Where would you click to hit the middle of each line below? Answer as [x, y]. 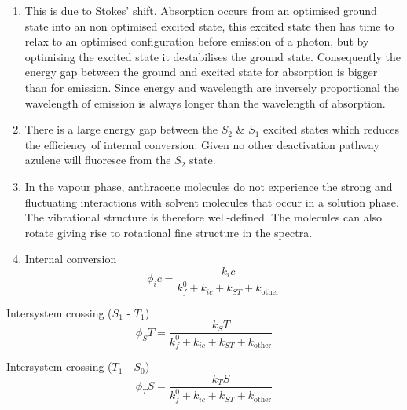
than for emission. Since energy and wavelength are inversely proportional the [212, 87]
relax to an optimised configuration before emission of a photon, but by [197, 41]
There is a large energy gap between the [121, 129]
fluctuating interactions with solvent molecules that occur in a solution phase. [212, 201]
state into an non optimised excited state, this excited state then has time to [209, 26]
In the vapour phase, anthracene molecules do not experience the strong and [209, 186]
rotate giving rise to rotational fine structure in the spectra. [169, 232]
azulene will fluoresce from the [98, 160]
